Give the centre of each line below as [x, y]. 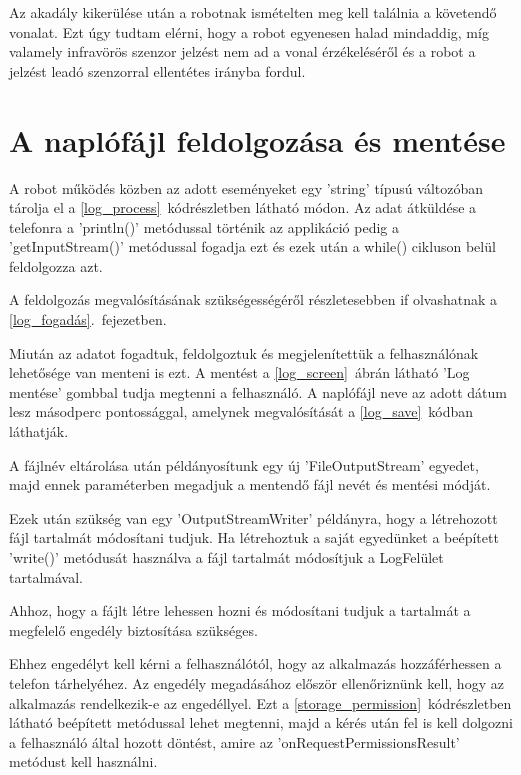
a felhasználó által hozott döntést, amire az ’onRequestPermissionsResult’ [234, 741]
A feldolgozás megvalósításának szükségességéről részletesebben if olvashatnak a [253, 299]
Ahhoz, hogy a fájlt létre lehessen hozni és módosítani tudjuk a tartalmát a [240, 610]
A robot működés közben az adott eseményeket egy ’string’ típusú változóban [246, 187]
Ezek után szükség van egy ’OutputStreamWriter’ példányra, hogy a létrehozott [253, 517]
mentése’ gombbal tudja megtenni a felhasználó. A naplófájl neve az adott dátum [258, 391]
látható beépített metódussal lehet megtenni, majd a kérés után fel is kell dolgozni [261, 722]
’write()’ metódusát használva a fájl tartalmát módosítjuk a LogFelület [226, 557]
